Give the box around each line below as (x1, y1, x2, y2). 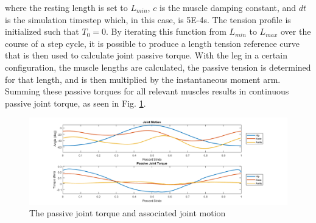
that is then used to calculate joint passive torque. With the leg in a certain (5, 49, 287, 62)
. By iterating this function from (106, 25, 226, 38)
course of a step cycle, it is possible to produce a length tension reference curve (5, 37, 300, 49)
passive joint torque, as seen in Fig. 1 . (5, 96, 146, 109)
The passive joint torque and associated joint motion (29, 207, 226, 219)
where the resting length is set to (5, 1, 128, 13)
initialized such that (5, 25, 79, 38)
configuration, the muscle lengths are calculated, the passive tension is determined (5, 60, 311, 73)
